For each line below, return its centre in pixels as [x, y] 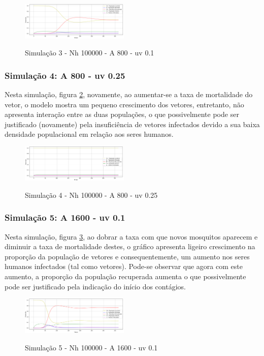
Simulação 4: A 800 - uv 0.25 [65, 75]
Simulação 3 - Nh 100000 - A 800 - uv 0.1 [90, 53]
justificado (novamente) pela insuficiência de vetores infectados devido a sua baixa [132, 124]
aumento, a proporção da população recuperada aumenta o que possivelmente [125, 276]
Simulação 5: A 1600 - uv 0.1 [65, 217]
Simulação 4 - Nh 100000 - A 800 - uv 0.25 [91, 195]
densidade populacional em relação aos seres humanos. [89, 134]
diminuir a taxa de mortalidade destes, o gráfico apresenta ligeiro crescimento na [130, 246]
